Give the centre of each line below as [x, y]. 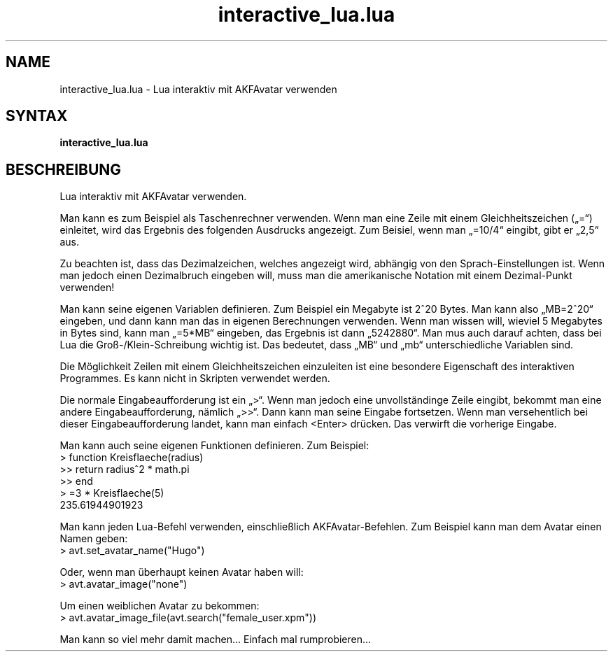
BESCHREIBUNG [64, 169]
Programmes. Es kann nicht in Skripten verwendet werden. [195, 379]
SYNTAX [37, 116]
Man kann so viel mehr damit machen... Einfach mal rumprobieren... [216, 640]
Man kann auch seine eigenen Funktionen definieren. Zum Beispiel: [214, 446]
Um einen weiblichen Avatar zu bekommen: [160, 606]
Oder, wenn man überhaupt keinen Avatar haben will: [182, 572]
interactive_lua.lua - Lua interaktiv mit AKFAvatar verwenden [198, 89]
